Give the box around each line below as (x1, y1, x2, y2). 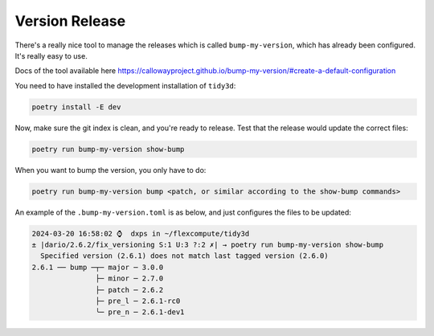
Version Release (14, 12, 126, 30)
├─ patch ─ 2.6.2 (95, 285, 164, 294)
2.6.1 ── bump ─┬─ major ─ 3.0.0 (31, 262, 164, 272)
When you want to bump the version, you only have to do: (14, 165, 207, 174)
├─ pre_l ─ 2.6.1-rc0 (95, 296, 181, 305)
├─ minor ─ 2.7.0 (95, 274, 164, 283)
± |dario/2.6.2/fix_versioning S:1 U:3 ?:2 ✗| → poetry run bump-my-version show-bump (31, 240, 384, 249)
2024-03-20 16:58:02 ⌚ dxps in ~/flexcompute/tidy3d (31, 229, 250, 238)
